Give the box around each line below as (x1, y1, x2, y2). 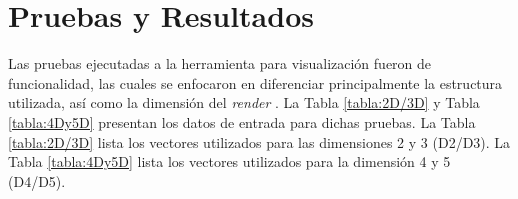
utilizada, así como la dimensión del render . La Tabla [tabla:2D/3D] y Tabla (8, 92, 480, 113)
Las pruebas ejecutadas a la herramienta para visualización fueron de (8, 53, 432, 74)
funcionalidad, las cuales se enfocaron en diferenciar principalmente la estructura (8, 72, 503, 93)
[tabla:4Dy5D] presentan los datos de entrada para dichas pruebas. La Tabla (8, 111, 476, 132)
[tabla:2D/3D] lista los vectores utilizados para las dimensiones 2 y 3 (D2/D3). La (8, 131, 511, 152)
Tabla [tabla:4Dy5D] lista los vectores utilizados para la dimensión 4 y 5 (8, 151, 451, 172)
